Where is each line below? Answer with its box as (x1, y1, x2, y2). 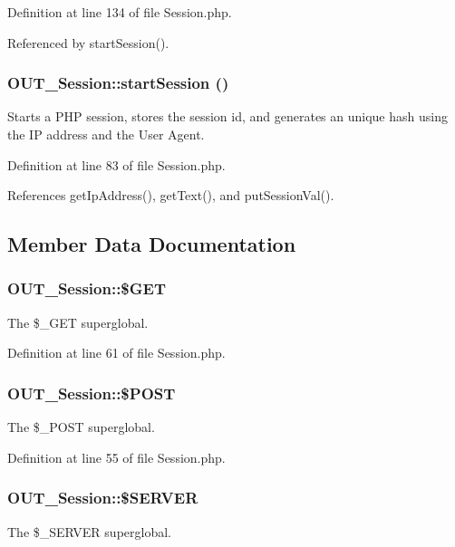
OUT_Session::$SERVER (7, 486, 198, 509)
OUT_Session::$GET (7, 277, 167, 300)
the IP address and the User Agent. (7, 125, 205, 143)
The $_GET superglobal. (7, 312, 149, 331)
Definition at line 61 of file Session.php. (7, 343, 226, 362)
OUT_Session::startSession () (7, 72, 229, 94)
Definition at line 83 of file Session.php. (7, 155, 226, 174)
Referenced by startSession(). (7, 33, 169, 52)
